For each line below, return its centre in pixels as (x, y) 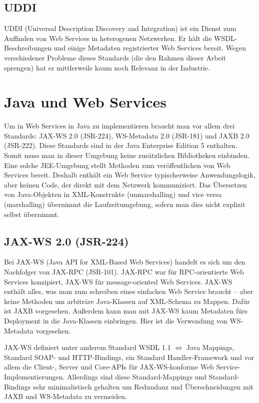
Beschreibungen (28, 48)
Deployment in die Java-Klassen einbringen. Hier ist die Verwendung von (116, 320)
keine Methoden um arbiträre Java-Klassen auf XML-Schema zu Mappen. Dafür (127, 301)
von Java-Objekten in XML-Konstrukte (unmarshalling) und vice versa (113, 194)
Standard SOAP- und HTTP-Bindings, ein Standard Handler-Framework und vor (129, 357)
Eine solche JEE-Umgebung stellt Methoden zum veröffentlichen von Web (117, 165)
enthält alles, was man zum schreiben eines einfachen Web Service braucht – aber (129, 291)
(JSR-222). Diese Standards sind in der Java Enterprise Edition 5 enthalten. (121, 145)
